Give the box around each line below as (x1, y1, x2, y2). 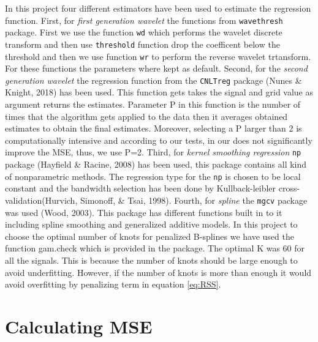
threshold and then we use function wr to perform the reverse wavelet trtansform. (5, 50, 311, 62)
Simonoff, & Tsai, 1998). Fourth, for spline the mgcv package (80, 193, 308, 206)
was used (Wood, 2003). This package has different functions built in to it (5, 206, 282, 218)
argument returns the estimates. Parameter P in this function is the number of (5, 98, 301, 111)
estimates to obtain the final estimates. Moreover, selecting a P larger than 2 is (5, 122, 302, 135)
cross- (278, 182, 300, 195)
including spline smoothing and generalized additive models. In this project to (5, 218, 298, 231)
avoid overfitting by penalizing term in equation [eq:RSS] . (5, 278, 221, 291)
